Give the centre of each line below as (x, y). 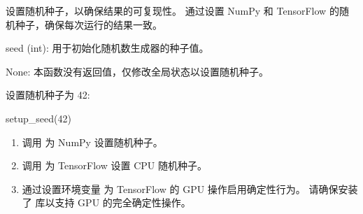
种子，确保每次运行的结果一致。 (88, 24)
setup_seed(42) (38, 118)
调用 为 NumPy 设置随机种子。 (92, 142)
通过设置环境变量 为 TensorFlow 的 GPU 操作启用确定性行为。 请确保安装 (190, 188)
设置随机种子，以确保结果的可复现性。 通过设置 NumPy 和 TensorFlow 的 (172, 10)
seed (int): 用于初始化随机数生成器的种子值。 (107, 48)
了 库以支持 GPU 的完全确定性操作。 (106, 202)
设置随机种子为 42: (48, 95)
